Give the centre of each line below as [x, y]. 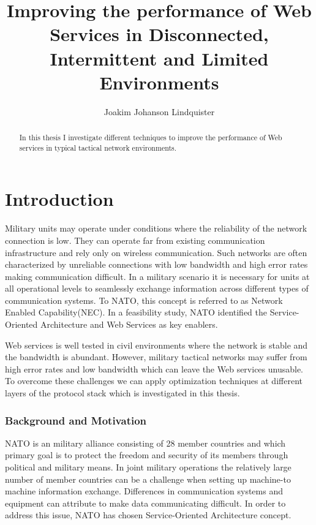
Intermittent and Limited [159, 58]
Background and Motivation [76, 420]
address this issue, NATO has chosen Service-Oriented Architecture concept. [148, 515]
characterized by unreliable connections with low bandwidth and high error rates [156, 264]
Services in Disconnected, [159, 34]
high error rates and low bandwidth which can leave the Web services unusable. [154, 368]
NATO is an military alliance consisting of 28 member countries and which [145, 443]
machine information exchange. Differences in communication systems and [144, 491]
